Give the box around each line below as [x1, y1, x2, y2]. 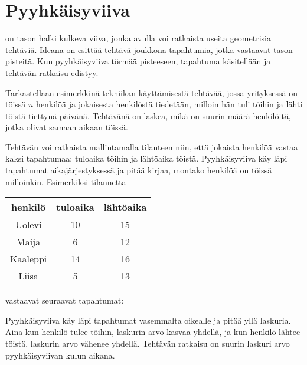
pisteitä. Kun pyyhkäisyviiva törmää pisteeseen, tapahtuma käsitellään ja [5, 55, 271, 67]
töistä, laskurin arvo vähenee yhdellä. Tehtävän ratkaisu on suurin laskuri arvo [5, 337, 290, 350]
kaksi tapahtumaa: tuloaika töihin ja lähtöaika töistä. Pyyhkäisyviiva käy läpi [5, 152, 288, 165]
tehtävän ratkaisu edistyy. [5, 66, 99, 78]
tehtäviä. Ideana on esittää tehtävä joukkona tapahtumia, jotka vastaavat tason [5, 43, 293, 55]
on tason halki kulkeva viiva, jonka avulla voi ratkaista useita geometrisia [5, 32, 271, 44]
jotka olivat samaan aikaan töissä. [5, 121, 128, 133]
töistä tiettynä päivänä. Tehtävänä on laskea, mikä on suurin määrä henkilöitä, [5, 109, 291, 121]
